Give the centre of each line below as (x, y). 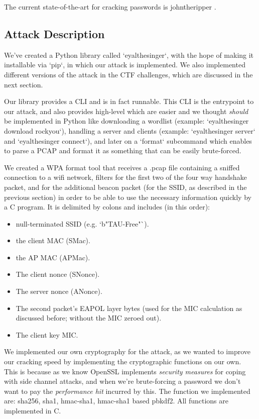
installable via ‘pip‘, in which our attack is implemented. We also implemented (125, 65)
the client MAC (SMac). (53, 240)
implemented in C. (33, 411)
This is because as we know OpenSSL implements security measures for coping (125, 371)
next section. (24, 84)
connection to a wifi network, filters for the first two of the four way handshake (125, 177)
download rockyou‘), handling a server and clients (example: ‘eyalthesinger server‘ (130, 130)
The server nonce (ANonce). (59, 291)
